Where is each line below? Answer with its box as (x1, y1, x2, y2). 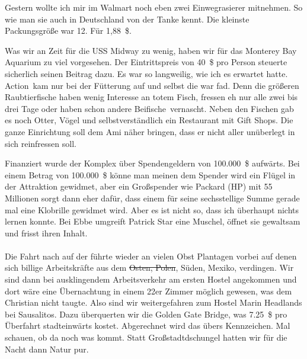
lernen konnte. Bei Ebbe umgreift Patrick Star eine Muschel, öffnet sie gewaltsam (5, 215, 300, 227)
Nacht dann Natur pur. (5, 342, 89, 355)
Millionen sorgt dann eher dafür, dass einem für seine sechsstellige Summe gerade (5, 191, 300, 204)
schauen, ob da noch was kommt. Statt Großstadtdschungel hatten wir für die (5, 331, 287, 344)
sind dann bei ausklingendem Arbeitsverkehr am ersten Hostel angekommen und (5, 273, 297, 286)
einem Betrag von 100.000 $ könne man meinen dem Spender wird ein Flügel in (5, 168, 296, 181)
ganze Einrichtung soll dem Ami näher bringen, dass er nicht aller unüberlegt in (5, 125, 295, 137)
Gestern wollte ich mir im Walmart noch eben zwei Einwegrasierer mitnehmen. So (5, 1, 303, 13)
